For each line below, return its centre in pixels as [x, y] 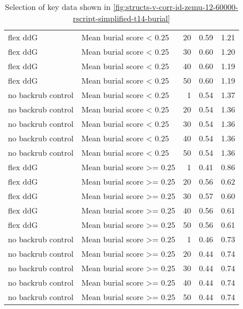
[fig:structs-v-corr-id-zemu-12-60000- [176, 7]
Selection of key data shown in [58, 7]
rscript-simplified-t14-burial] [122, 18]
